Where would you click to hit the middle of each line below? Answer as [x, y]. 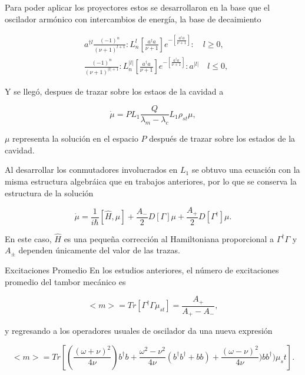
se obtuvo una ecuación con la [246, 170]
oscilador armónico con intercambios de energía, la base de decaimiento [133, 19]
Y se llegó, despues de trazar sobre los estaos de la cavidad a [114, 91]
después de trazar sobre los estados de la [222, 138]
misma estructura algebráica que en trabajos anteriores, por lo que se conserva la [151, 181]
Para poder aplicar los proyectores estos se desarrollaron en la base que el [137, 7]
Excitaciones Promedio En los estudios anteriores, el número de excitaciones [142, 270]
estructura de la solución [49, 192]
